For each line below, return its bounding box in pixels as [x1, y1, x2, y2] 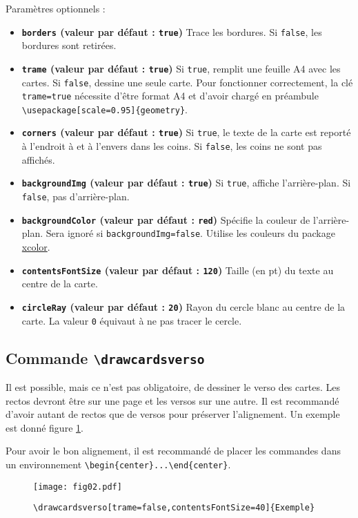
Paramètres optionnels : [6, 1, 106, 15]
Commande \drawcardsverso [6, 347, 205, 368]
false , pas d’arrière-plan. [21, 189, 130, 204]
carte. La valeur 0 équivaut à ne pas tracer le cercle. [21, 313, 242, 327]
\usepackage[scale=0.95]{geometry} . [21, 102, 188, 116]
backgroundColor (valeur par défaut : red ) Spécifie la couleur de [21, 212, 310, 227]
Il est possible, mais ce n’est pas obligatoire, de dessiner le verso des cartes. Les [6, 379, 340, 394]
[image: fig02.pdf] [33, 481, 122, 492]
